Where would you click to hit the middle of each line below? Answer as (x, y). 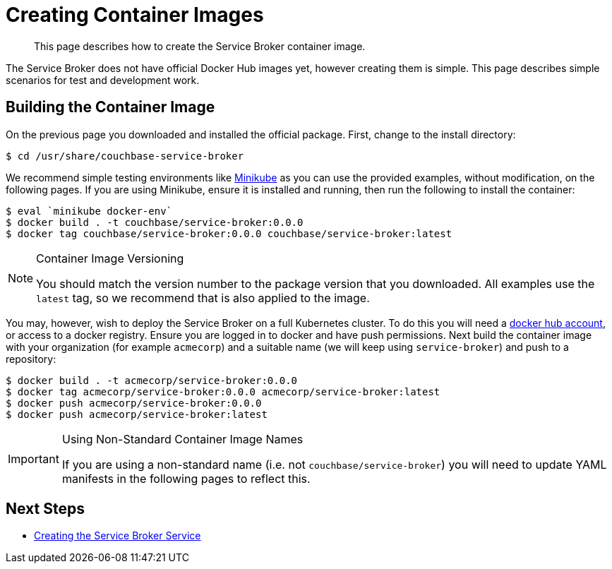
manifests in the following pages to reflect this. (186, 478)
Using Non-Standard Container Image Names (182, 439)
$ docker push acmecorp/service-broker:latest (137, 414)
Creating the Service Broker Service (118, 536)
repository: (31, 359)
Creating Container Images (135, 15)
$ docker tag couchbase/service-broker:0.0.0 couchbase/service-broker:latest (229, 233)
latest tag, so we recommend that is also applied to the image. (203, 298)
